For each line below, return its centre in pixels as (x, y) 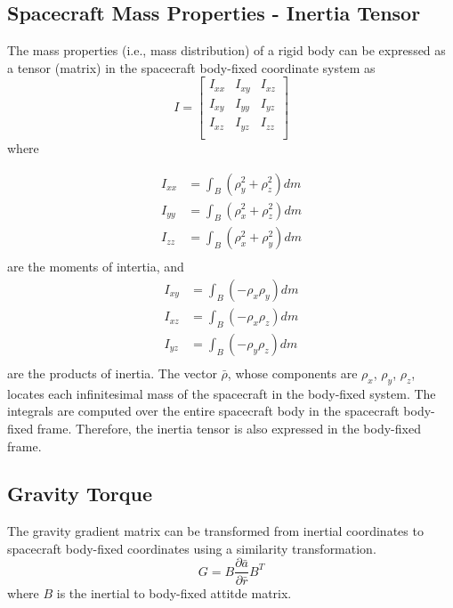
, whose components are (292, 373)
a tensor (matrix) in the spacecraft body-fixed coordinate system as (191, 67)
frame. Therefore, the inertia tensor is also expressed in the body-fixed (229, 428)
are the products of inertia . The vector (112, 373)
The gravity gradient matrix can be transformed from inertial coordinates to (215, 531)
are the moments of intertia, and (96, 267)
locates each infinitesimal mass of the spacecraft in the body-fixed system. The (222, 393)
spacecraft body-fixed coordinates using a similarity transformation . (192, 548)
